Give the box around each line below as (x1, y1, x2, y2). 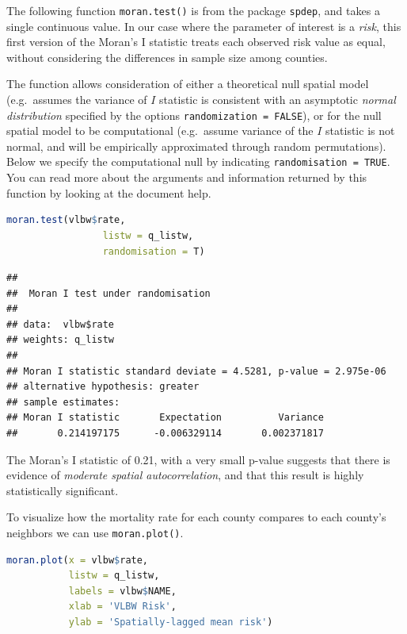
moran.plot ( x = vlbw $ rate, (6, 554, 149, 566)
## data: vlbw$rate (6, 318, 115, 330)
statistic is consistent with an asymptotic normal (159, 91, 396, 108)
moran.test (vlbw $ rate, (6, 214, 126, 226)
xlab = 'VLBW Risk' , (68, 601, 177, 613)
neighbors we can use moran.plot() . (6, 524, 184, 540)
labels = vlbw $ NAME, (68, 585, 177, 597)
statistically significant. (6, 482, 119, 498)
